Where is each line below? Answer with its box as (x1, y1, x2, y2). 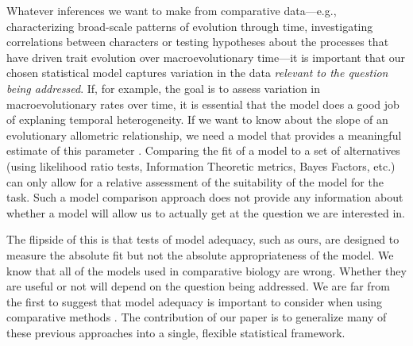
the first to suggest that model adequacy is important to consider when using (6, 293, 383, 309)
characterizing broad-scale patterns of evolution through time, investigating (6, 17, 373, 34)
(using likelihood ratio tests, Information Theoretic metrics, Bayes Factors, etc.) (6, 157, 396, 174)
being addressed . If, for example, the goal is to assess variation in (6, 79, 321, 96)
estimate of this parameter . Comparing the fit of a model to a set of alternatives (6, 142, 400, 159)
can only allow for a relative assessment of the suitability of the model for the (6, 173, 384, 190)
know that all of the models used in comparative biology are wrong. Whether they (6, 262, 407, 279)
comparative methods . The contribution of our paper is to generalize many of (6, 309, 387, 325)
